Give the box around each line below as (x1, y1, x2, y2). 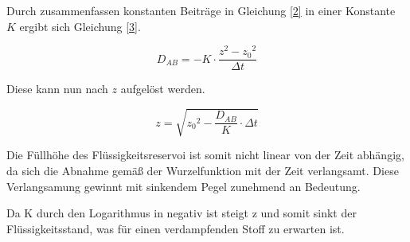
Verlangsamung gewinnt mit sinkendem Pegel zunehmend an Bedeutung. (6, 178, 361, 194)
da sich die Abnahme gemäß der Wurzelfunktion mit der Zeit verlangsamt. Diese (6, 162, 399, 179)
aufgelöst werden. (120, 80, 205, 97)
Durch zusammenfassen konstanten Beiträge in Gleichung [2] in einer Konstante (6, 2, 396, 18)
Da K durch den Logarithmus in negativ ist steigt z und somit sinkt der (6, 205, 357, 221)
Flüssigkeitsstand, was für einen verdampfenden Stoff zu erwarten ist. (6, 220, 345, 236)
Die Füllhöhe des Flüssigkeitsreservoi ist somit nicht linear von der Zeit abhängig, (6, 146, 404, 163)
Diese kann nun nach (6, 80, 108, 97)
